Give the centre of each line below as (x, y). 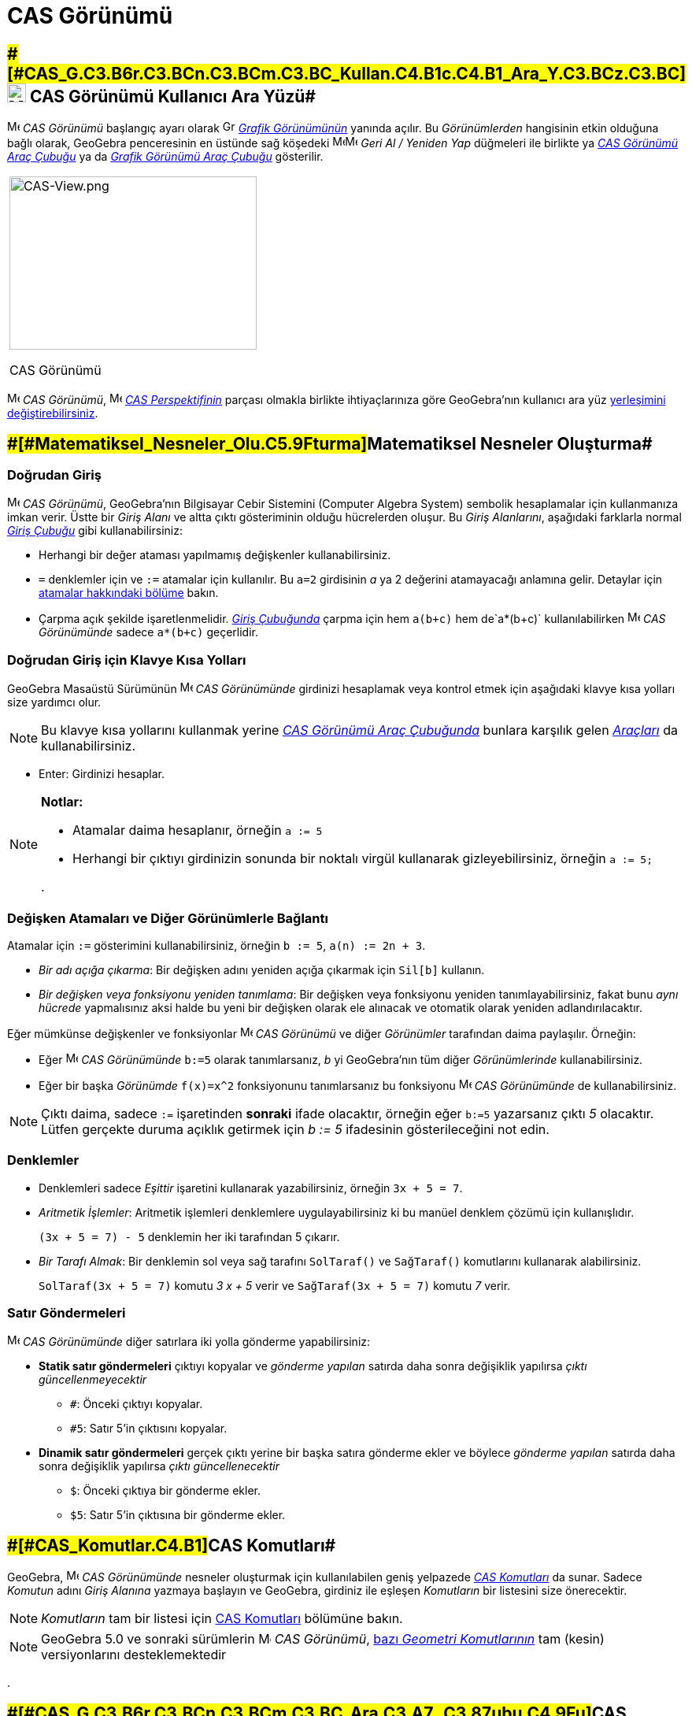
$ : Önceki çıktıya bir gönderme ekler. (166, 1491)
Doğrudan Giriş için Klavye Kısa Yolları (127, 660)
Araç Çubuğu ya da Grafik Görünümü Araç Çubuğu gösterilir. (165, 157)
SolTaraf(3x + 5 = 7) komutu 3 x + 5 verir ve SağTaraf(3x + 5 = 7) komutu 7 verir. (275, 1285)
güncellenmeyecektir (93, 1380)
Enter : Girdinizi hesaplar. (102, 774)
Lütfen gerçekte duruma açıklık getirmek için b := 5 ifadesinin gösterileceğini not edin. (295, 1129)
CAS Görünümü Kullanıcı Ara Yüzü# (172, 96)
